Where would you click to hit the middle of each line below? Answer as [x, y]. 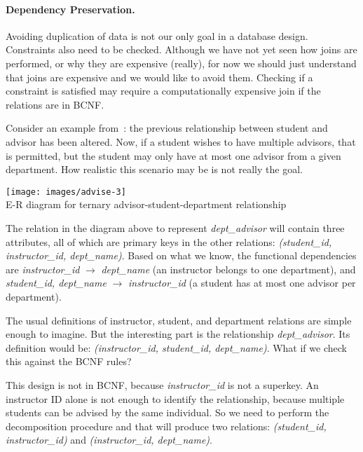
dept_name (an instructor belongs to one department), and [228, 269]
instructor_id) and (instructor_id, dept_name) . [109, 440]
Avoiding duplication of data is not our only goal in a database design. [157, 35]
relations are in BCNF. [55, 104]
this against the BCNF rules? [69, 361]
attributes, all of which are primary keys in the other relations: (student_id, [169, 241]
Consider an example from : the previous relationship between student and [167, 128]
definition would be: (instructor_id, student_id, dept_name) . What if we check [176, 347]
